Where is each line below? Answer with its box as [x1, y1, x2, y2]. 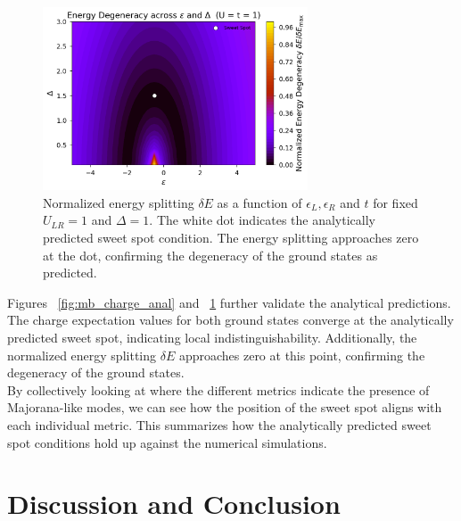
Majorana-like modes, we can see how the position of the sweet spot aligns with [7, 398, 442, 417]
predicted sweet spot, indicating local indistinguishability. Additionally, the [7, 327, 417, 346]
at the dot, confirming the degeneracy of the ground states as [43, 245, 378, 264]
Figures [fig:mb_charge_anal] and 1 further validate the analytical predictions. [7, 293, 451, 311]
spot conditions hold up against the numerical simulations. [7, 433, 327, 451]
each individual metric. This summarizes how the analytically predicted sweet [7, 415, 432, 434]
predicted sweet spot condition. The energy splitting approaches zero [43, 227, 419, 246]
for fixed [373, 193, 418, 211]
